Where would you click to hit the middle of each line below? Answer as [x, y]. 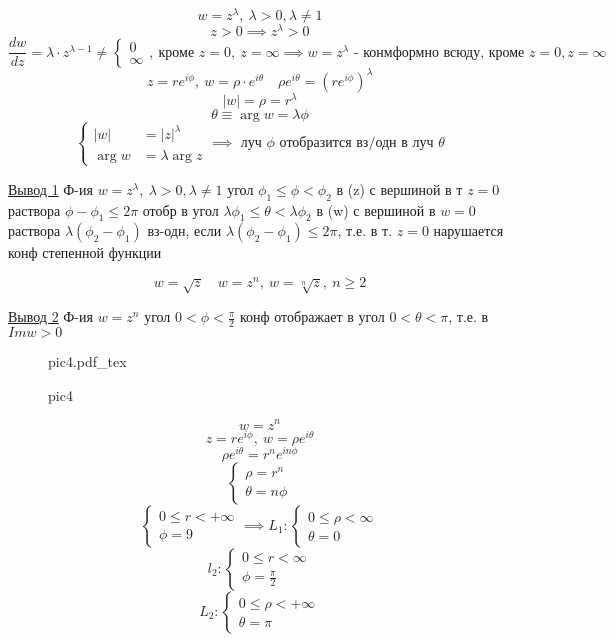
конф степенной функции [85, 252]
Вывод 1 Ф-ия [50, 188]
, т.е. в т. [365, 230]
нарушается [468, 230]
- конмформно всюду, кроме [439, 52]
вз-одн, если [184, 230]
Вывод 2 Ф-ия [50, 316]
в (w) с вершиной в [376, 209]
